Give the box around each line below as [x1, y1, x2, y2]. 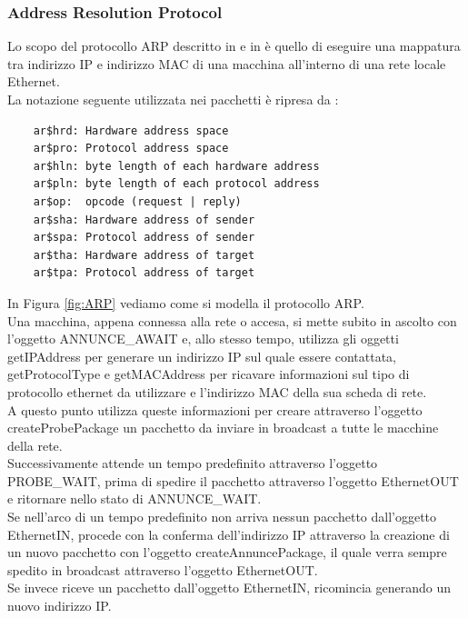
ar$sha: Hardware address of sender [33, 213, 255, 226]
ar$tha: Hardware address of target [33, 248, 255, 262]
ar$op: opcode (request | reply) [33, 194, 242, 208]
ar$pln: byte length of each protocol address [33, 177, 320, 191]
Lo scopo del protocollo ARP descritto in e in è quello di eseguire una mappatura [7, 36, 461, 55]
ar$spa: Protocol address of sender [33, 231, 255, 244]
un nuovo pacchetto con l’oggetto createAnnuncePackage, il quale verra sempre [7, 543, 447, 562]
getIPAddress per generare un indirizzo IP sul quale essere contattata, [7, 346, 396, 365]
